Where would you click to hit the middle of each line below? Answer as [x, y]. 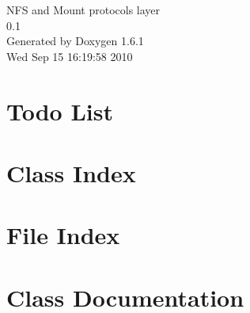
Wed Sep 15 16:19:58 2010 [70, 56]
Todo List [60, 111]
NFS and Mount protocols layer [83, 10]
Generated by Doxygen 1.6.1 [75, 41]
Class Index [71, 172]
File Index [63, 235]
